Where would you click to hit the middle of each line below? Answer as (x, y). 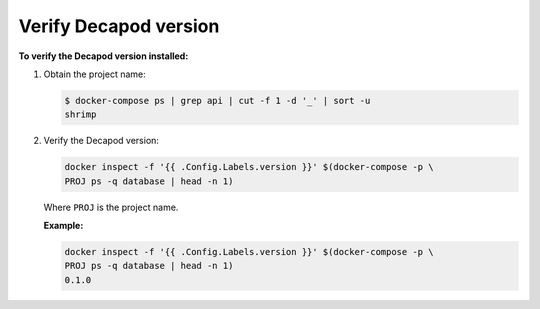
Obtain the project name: (95, 74)
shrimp (80, 114)
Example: (63, 226)
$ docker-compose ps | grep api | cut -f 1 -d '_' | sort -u (217, 100)
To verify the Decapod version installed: (103, 56)
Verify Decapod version (119, 26)
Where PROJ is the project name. (111, 207)
